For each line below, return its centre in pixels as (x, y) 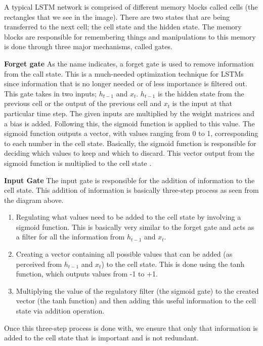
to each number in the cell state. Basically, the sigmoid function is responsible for (130, 143)
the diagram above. (34, 200)
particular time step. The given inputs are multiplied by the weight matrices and (129, 113)
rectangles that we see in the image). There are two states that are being (117, 16)
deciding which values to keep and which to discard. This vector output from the (129, 153)
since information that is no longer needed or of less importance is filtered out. (126, 83)
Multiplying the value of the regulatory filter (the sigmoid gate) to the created (137, 290)
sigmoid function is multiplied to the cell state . (78, 163)
